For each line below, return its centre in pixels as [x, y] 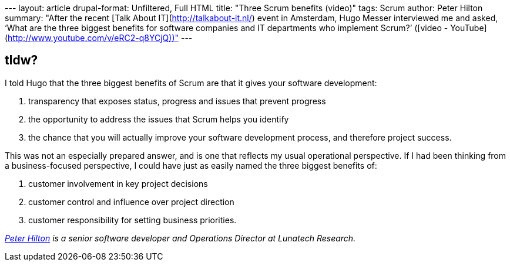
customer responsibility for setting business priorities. [132, 220]
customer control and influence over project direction [131, 202]
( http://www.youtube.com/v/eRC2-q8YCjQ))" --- [99, 38]
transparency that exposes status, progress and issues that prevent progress [177, 101]
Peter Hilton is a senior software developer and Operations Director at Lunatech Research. [180, 238]
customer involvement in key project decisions [118, 183]
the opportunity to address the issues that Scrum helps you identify [159, 119]
